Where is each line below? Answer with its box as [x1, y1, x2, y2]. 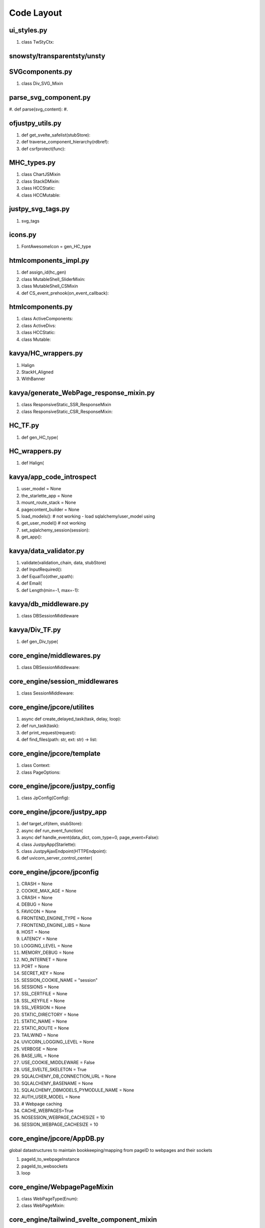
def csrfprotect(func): [21, 145, 66, 152]
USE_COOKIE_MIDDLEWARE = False [21, 1060, 95, 1065]
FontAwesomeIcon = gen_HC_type [21, 244, 91, 250]
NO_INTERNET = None [21, 956, 67, 962]
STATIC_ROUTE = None [21, 1025, 69, 1031]
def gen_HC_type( [21, 434, 58, 440]
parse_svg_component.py [9, 93, 91, 102]
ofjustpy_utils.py [9, 119, 61, 127]
